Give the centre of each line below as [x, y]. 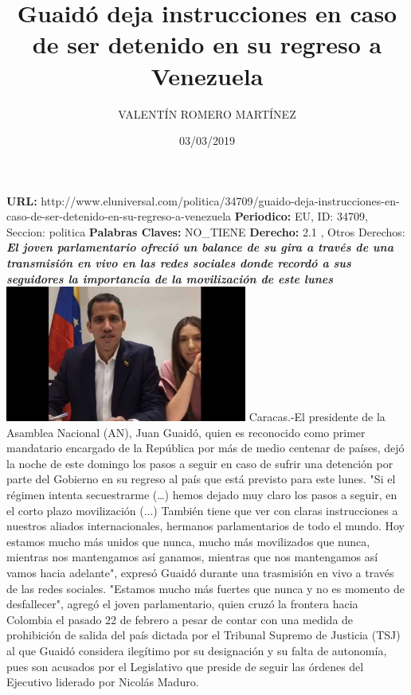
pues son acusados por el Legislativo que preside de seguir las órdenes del [185, 666]
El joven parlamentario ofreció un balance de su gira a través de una [200, 247]
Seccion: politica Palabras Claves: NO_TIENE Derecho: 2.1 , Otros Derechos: [206, 231]
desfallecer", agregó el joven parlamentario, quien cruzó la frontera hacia [182, 604]
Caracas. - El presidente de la [317, 416]
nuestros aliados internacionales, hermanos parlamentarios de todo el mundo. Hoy [205, 526]
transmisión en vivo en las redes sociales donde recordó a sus [179, 263]
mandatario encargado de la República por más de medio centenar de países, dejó [205, 448]
